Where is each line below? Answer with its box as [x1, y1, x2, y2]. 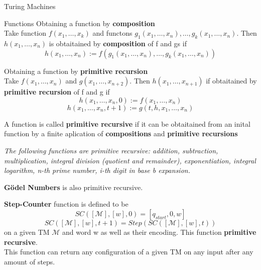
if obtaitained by [206, 75, 257, 86]
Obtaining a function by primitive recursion [4, 65, 148, 76]
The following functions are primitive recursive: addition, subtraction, [4, 145, 218, 155]
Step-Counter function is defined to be [4, 199, 128, 209]
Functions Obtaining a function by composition [4, 18, 155, 28]
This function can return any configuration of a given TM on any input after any [4, 246, 253, 257]
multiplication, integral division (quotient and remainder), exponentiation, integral [4, 155, 256, 165]
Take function [4, 28, 47, 38]
